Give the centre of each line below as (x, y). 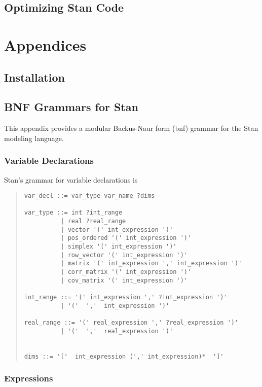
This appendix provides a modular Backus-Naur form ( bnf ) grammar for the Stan (131, 128)
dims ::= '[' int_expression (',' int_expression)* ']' (124, 356)
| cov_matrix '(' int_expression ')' (124, 280)
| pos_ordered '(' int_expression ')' (126, 238)
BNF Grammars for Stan (71, 107)
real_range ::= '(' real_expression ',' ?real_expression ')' (131, 322)
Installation (34, 77)
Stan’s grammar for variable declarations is (71, 179)
